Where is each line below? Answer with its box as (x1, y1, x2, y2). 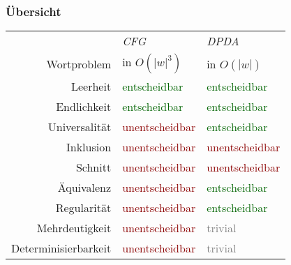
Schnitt (75, 159, 112, 176)
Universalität (47, 119, 112, 135)
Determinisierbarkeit (11, 240, 112, 257)
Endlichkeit (56, 98, 112, 115)
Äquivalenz (57, 179, 112, 196)
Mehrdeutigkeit (36, 220, 112, 236)
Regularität (55, 199, 112, 216)
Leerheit (70, 78, 112, 95)
